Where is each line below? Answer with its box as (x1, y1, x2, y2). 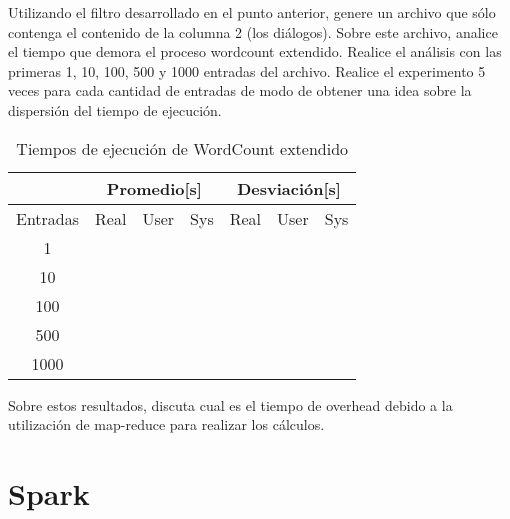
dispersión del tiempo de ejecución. (8, 99, 222, 120)
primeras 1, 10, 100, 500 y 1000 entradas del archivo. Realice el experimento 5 (8, 60, 486, 81)
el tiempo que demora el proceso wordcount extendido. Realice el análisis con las (8, 41, 502, 62)
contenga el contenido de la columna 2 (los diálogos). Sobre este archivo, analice (8, 21, 498, 42)
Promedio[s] (106, 176, 202, 200)
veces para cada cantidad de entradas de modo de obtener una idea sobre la (8, 80, 472, 101)
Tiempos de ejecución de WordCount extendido (16, 136, 349, 160)
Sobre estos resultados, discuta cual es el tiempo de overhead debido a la (8, 394, 453, 415)
